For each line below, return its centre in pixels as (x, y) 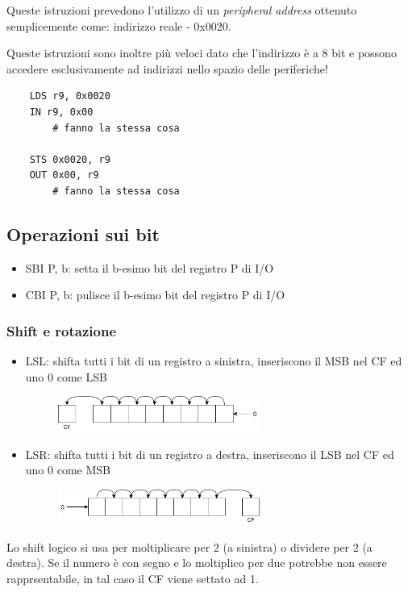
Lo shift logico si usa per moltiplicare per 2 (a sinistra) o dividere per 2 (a (189, 546)
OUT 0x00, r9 (64, 175)
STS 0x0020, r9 (70, 159)
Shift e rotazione (62, 330)
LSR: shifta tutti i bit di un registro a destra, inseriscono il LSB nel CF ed (210, 454)
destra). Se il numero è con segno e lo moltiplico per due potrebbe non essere (197, 563)
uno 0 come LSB (66, 376)
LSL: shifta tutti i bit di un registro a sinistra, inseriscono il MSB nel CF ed (214, 361)
